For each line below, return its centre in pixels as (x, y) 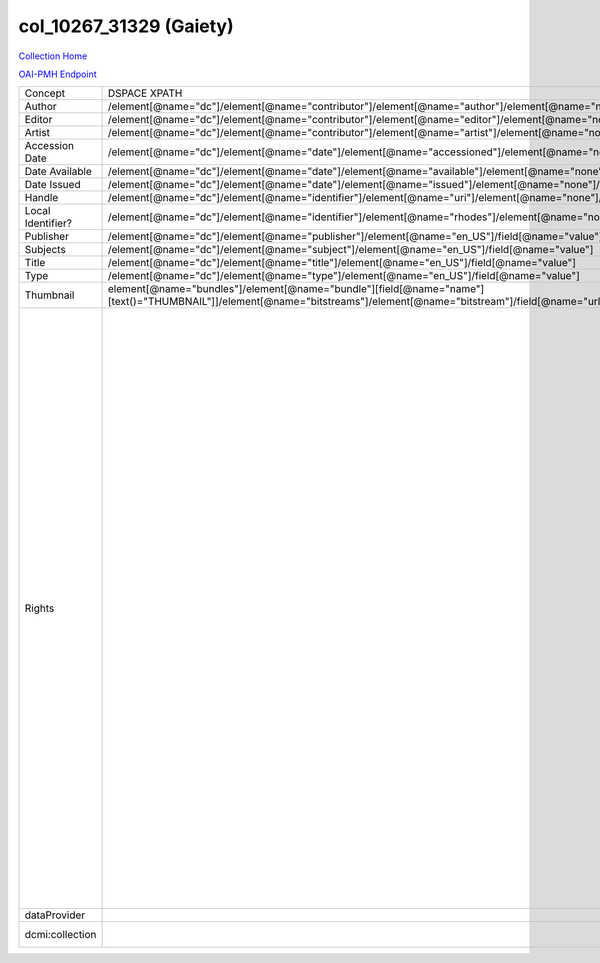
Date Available (58, 172)
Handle (41, 198)
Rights (39, 608)
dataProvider (55, 915)
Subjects (45, 250)
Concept (44, 93)
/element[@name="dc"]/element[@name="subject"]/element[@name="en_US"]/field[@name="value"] (350, 250)
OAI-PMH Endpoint (57, 74)
